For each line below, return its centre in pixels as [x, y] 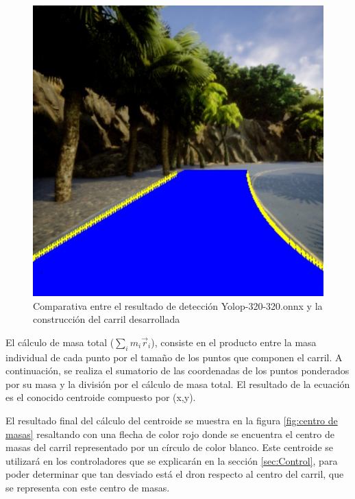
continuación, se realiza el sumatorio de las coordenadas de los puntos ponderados [177, 370]
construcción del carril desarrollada [107, 319]
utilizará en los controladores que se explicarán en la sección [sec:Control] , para [172, 460]
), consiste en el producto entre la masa [234, 342]
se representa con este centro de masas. [88, 487]
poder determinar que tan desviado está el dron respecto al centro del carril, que [175, 474]
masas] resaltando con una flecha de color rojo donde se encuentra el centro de [170, 434]
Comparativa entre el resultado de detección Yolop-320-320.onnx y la [178, 305]
